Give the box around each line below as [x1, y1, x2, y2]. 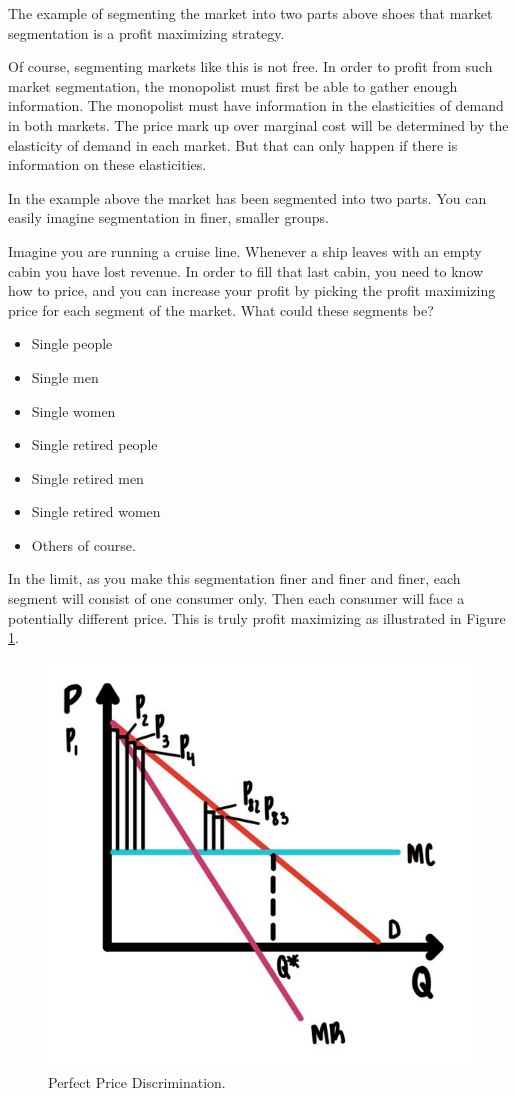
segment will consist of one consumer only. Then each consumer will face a [8, 588, 465, 609]
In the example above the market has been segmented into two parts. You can [8, 187, 487, 208]
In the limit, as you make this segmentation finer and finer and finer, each [8, 568, 461, 589]
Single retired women [31, 501, 161, 522]
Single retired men [31, 467, 144, 488]
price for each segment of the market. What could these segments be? [8, 299, 434, 320]
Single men [31, 366, 99, 387]
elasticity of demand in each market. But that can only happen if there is [8, 134, 458, 155]
